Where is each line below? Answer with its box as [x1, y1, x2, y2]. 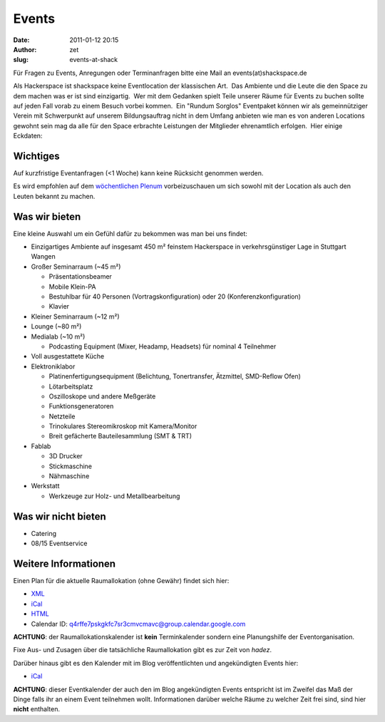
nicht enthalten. [13, 705, 61, 713]
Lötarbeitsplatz [48, 382, 93, 391]
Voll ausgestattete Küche [31, 352, 105, 361]
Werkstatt [31, 482, 60, 490]
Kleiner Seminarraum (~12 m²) [31, 312, 120, 321]
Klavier [48, 302, 70, 311]
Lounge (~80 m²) [31, 322, 82, 331]
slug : [13, 56, 29, 64]
